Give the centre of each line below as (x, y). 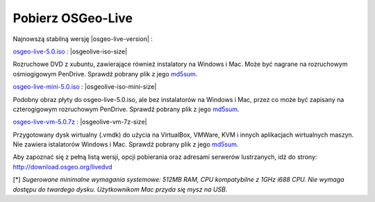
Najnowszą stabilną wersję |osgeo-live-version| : (83, 39)
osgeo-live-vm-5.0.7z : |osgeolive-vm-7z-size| (80, 122)
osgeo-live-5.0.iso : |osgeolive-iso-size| (70, 51)
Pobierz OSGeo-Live (73, 18)
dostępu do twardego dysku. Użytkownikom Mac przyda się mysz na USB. (120, 189)
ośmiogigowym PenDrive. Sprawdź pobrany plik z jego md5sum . (105, 74)
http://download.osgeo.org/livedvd (62, 167)
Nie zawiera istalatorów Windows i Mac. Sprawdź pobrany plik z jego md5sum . (126, 144)
